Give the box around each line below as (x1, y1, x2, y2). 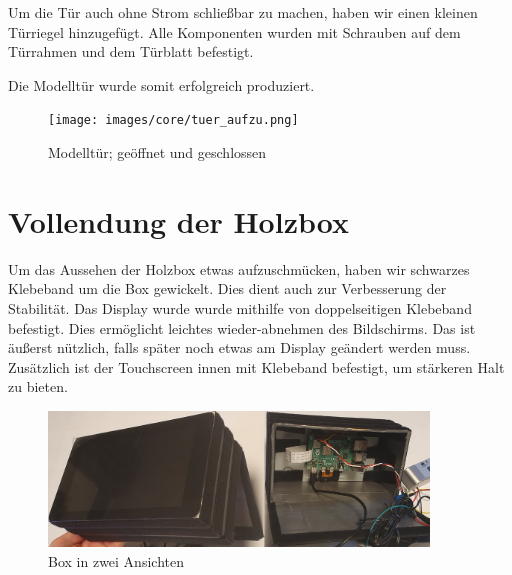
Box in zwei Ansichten (48, 550, 184, 571)
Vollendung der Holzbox (8, 200, 349, 241)
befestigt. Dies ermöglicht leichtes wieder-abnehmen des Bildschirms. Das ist (8, 317, 476, 338)
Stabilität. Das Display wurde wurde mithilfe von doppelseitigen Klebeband (8, 297, 472, 318)
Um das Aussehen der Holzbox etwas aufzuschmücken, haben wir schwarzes (8, 258, 470, 279)
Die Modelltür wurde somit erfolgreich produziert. (8, 74, 315, 95)
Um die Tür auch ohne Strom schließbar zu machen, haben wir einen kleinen (8, 2, 478, 22)
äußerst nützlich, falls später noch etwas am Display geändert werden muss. (8, 337, 471, 358)
